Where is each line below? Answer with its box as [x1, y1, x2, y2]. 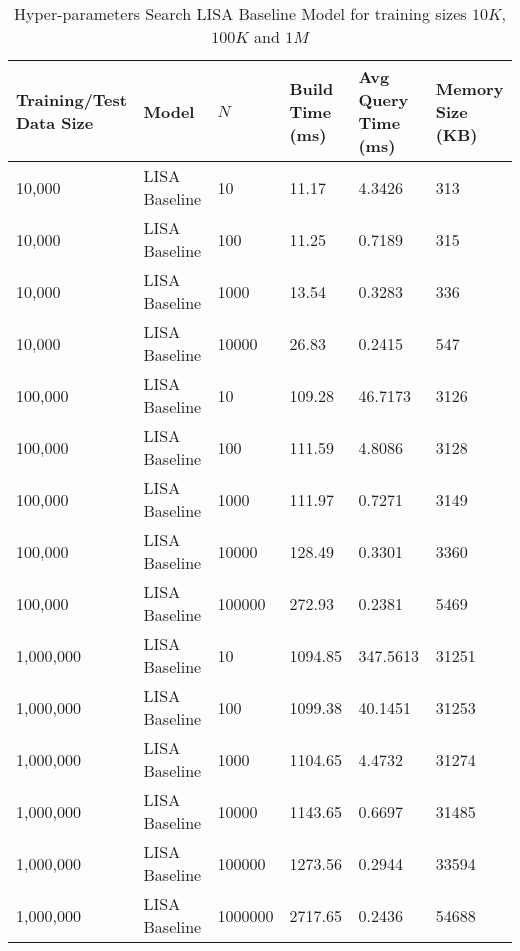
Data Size [16, 111, 94, 134]
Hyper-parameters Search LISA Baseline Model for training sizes [14, 2, 467, 25]
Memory [435, 76, 504, 100]
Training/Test [16, 88, 127, 111]
